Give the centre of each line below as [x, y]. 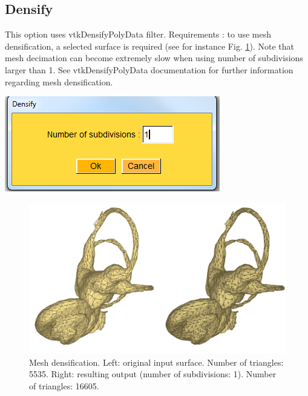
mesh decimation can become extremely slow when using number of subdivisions [154, 58]
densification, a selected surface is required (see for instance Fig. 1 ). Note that [149, 46]
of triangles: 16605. [64, 385]
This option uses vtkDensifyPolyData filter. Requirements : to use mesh [138, 34]
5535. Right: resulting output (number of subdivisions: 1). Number [153, 374]
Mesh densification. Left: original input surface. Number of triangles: [156, 362]
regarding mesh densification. [59, 81]
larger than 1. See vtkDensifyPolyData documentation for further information [149, 69]
